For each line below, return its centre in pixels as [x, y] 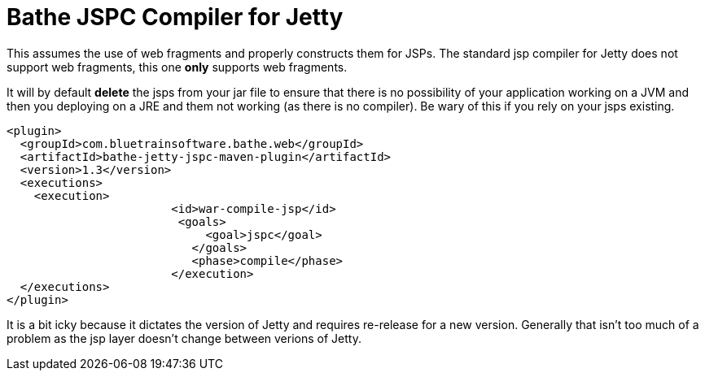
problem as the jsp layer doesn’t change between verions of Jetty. [184, 338]
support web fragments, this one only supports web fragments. [177, 67]
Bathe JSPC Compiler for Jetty [175, 17]
